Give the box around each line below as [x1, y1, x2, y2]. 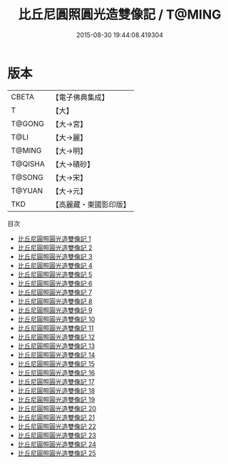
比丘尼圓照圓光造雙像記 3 [17, 252, 93, 261]
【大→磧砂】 [51, 159, 95, 169]
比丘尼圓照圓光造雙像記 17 [17, 377, 95, 386]
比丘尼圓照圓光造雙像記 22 [17, 422, 96, 430]
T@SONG [11, 172, 44, 182]
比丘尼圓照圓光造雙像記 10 [17, 315, 95, 323]
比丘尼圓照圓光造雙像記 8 [17, 297, 93, 305]
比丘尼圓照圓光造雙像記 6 [17, 279, 93, 287]
